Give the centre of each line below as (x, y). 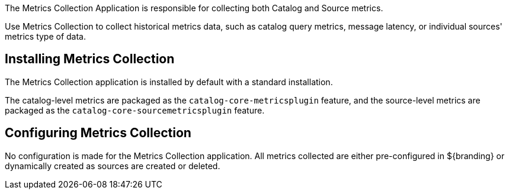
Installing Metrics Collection (90, 59)
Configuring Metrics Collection (98, 133)
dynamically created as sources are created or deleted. (113, 166)
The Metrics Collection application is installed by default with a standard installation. (169, 82)
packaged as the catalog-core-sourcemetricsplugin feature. (135, 110)
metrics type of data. (46, 36)
